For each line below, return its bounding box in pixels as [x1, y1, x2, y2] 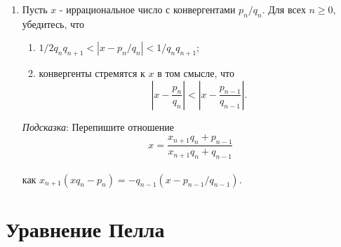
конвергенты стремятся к [39, 66, 145, 80]
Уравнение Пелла [6, 214, 165, 243]
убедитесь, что [22, 16, 85, 31]
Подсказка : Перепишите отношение [22, 119, 174, 134]
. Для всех [262, 2, 306, 16]
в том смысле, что [157, 66, 235, 80]
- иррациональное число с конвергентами [59, 2, 236, 16]
